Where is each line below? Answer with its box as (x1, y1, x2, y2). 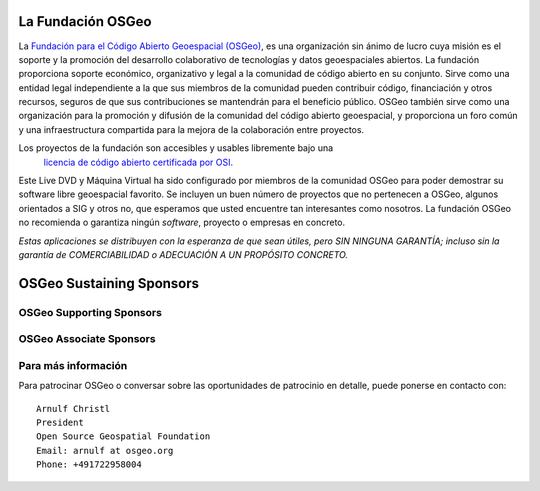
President (36, 417, 84, 429)
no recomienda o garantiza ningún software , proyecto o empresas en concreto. (18, 216, 346, 229)
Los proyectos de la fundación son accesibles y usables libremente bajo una (18, 142, 334, 154)
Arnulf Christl (36, 403, 111, 414)
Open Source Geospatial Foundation (36, 431, 211, 442)
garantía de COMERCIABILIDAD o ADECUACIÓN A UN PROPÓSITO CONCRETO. (18, 248, 349, 260)
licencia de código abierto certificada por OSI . (43, 156, 234, 168)
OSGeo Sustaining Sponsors (18, 275, 200, 292)
